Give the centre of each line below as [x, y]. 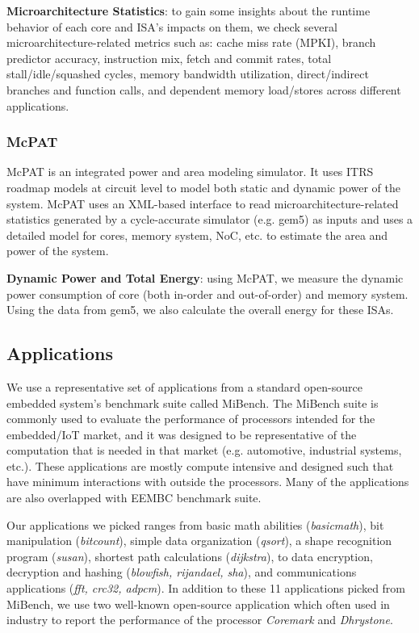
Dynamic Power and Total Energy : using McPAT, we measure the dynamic [205, 277]
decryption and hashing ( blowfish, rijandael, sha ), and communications [182, 572]
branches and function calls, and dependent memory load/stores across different [204, 89]
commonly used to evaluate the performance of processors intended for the [191, 419]
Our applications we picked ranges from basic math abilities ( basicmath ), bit [195, 524]
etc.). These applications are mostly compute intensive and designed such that [200, 465]
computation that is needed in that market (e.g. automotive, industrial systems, [204, 450]
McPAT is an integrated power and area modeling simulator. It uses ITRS [190, 172]
